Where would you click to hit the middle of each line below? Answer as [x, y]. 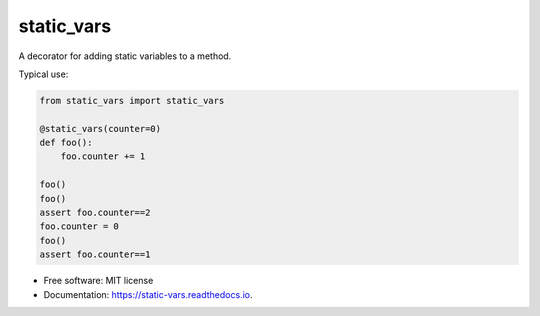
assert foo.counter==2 [95, 213]
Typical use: [43, 74]
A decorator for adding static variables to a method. [125, 56]
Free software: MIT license [98, 281]
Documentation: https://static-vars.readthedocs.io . [148, 294]
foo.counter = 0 [79, 226]
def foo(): [66, 143]
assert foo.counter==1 [95, 254]
